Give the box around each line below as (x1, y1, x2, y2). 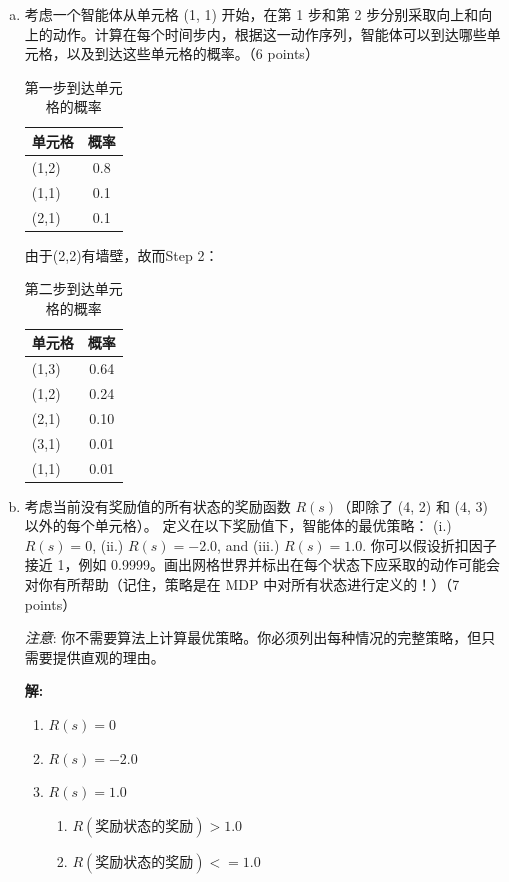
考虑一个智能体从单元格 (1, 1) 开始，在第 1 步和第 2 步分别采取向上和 (24, 4, 479, 24)
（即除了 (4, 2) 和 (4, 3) (337, 495, 489, 516)
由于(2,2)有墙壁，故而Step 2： (24, 244, 219, 265)
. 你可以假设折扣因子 (362, 534, 497, 555)
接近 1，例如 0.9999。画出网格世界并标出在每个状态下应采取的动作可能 (24, 554, 487, 575)
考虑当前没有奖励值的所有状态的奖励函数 (24, 495, 291, 516)
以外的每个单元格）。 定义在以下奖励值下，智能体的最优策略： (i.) (24, 515, 452, 536)
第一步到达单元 (24, 76, 123, 97)
